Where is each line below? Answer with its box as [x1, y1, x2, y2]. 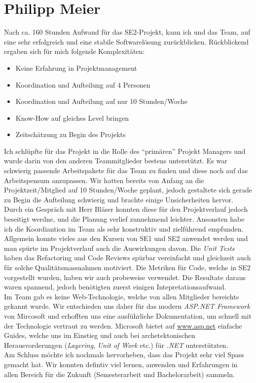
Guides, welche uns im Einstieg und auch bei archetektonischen [4, 330, 195, 340]
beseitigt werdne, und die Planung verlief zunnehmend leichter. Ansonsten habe [4, 214, 245, 224]
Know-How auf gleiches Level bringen [15, 112, 129, 123]
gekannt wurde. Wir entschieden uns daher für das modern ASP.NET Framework [4, 301, 250, 311]
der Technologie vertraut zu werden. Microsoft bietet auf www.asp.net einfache [4, 320, 242, 331]
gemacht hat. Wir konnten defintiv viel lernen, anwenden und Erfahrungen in [4, 359, 238, 369]
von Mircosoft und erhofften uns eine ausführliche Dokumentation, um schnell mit [4, 310, 252, 321]
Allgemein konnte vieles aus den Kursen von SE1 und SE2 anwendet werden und [4, 233, 248, 243]
